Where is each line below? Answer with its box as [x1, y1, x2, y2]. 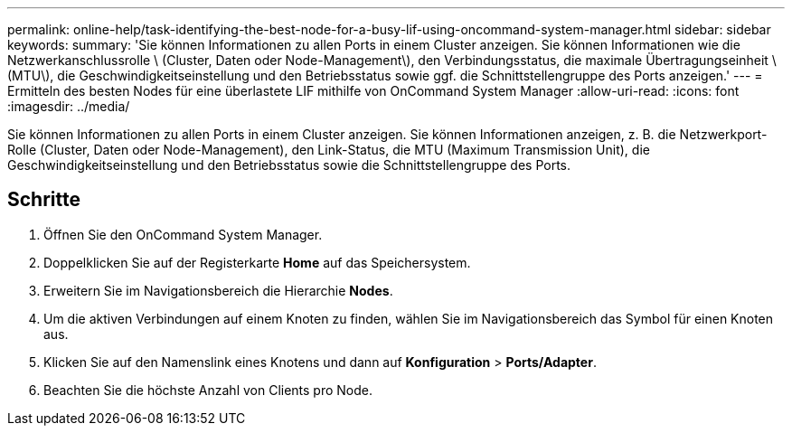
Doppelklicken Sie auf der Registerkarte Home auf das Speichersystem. [43, 254, 471, 270]
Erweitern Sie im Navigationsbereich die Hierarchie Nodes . [43, 282, 393, 298]
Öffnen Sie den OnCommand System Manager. [43, 226, 323, 242]
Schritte [7, 188, 80, 212]
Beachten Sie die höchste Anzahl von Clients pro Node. [43, 381, 373, 398]
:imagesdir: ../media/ [7, 99, 130, 114]
